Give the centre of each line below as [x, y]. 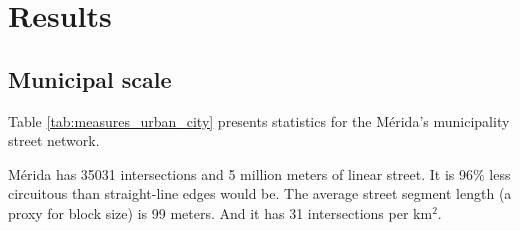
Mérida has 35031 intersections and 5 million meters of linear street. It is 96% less [259, 173]
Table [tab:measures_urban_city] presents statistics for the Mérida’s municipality [259, 120]
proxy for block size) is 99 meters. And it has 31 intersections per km [220, 212]
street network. [54, 140]
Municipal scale [90, 78]
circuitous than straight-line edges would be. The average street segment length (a [260, 193]
